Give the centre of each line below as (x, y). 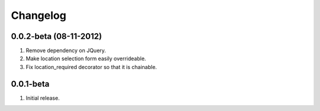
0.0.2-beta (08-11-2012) (56, 36)
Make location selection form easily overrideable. (86, 58)
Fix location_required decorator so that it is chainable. (91, 67)
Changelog (39, 15)
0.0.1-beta (30, 84)
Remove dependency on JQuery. (66, 51)
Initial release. (43, 98)
